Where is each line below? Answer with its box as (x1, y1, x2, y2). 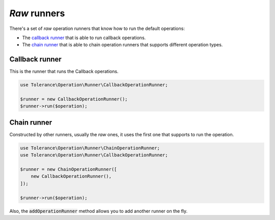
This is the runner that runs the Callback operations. (9, 69, 119, 75)
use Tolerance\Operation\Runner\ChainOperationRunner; (20, 145, 160, 151)
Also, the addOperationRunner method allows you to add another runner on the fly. (9, 208, 188, 214)
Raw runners (9, 8, 65, 19)
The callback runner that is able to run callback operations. (22, 35, 146, 41)
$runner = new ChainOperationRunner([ (20, 167, 117, 172)
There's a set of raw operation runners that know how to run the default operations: (9, 25, 185, 32)
